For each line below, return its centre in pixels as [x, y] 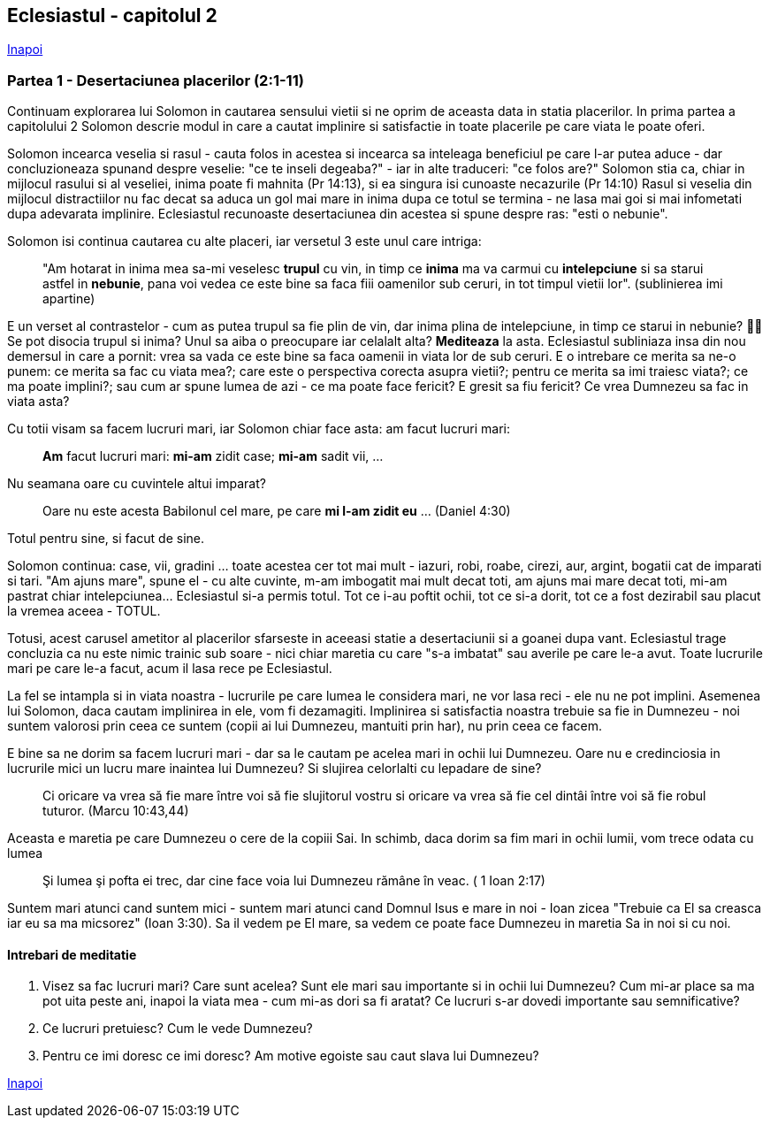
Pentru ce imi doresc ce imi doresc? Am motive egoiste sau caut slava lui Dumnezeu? [291, 1056]
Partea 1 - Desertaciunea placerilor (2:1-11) [156, 80]
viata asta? [38, 402]
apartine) [69, 299]
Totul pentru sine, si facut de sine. [106, 539]
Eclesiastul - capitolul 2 [112, 15]
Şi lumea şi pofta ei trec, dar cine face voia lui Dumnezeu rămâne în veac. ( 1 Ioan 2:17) [294, 881]
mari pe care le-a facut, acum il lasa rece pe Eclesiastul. [170, 669]
